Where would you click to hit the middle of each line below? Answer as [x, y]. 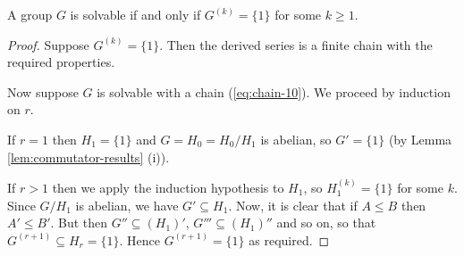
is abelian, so [296, 139]
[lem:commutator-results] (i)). [89, 157]
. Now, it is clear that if [293, 205]
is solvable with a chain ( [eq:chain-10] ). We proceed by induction [274, 91]
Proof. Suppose [48, 44]
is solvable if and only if [135, 14]
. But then [79, 223]
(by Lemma [420, 139]
